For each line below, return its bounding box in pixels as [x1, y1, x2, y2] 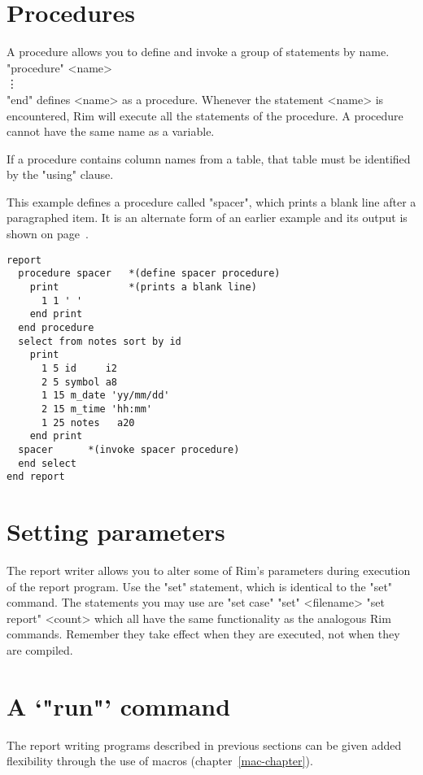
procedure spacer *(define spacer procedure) [18, 268, 281, 280]
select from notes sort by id [18, 335, 181, 347]
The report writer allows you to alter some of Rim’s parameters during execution [7, 561, 411, 578]
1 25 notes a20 [41, 416, 135, 429]
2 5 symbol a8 [41, 376, 118, 388]
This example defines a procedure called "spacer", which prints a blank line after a [7, 193, 416, 210]
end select [18, 457, 76, 469]
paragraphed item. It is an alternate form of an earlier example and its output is [7, 209, 408, 226]
